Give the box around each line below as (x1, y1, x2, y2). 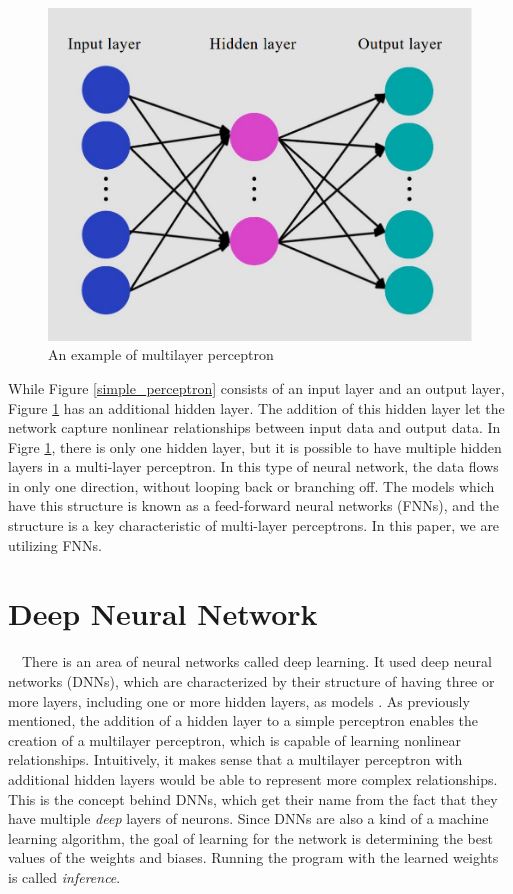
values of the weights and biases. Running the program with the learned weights (8, 847, 499, 868)
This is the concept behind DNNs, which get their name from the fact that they (8, 788, 498, 809)
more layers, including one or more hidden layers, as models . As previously (8, 690, 470, 711)
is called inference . (8, 866, 121, 887)
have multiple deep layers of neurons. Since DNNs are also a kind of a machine (8, 808, 489, 829)
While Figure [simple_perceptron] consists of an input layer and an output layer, (8, 377, 505, 398)
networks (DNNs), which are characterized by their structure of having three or (8, 670, 495, 691)
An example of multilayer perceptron (48, 344, 274, 365)
